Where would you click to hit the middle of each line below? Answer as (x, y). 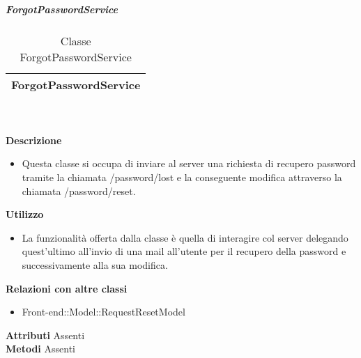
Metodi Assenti (40, 349)
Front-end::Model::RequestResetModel (103, 312)
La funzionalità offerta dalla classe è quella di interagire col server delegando (185, 237)
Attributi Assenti (45, 335)
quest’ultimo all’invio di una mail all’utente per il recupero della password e (184, 251)
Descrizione (34, 140)
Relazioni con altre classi (67, 288)
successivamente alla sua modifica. (95, 264)
